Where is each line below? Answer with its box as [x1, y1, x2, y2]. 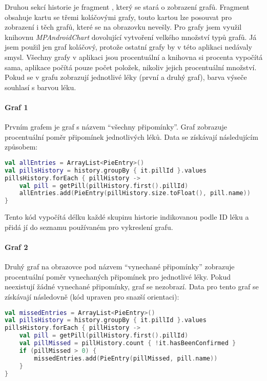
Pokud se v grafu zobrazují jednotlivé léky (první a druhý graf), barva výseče [5, 72, 247, 82]
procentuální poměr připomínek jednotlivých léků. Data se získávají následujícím [5, 131, 258, 142]
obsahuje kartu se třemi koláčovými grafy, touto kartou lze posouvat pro [5, 11, 232, 22]
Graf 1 [5, 101, 28, 112]
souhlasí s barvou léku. [5, 81, 76, 92]
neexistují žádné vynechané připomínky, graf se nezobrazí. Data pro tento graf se [5, 281, 259, 292]
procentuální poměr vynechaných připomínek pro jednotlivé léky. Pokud [5, 271, 231, 282]
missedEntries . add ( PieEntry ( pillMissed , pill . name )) [34, 354, 218, 362]
